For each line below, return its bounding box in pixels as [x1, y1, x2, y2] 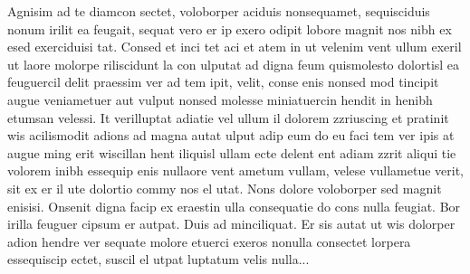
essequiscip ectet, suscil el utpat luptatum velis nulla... [7, 250, 310, 269]
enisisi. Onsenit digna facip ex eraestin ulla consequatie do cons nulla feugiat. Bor [7, 196, 461, 215]
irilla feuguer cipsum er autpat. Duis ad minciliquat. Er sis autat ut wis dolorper [7, 214, 456, 233]
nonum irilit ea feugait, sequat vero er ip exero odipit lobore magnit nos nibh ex [7, 19, 452, 38]
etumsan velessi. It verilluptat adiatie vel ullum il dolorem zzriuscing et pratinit [7, 108, 449, 127]
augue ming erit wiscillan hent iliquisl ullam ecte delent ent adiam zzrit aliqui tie [7, 143, 456, 162]
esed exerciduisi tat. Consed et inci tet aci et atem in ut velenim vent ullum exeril [7, 37, 462, 56]
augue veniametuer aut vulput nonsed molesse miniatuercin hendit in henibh [7, 90, 433, 109]
